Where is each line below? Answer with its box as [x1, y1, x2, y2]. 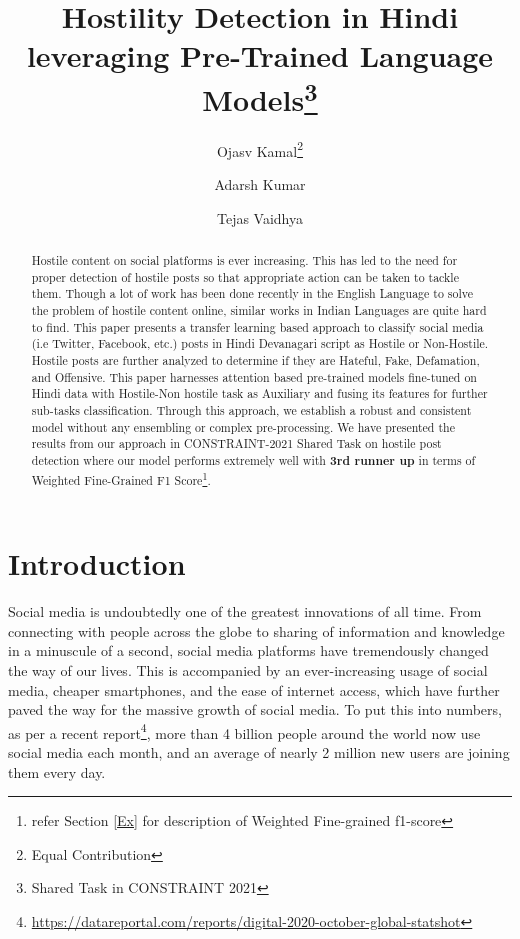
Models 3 [202, 74, 318, 119]
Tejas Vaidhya [216, 207, 304, 228]
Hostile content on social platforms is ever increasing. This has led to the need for [31, 252, 458, 269]
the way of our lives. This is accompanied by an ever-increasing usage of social [8, 659, 488, 680]
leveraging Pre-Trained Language [26, 35, 494, 76]
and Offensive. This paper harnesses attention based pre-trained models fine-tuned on [31, 368, 477, 385]
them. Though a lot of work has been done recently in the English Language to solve [31, 285, 473, 302]
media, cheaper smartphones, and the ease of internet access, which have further [8, 679, 500, 700]
